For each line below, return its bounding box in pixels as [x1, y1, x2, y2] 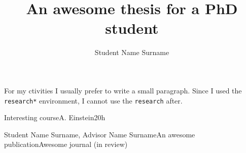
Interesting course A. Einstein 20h [4, 112, 106, 123]
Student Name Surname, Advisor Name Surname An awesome [4, 129, 195, 139]
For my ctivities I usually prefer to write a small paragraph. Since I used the [4, 85, 242, 95]
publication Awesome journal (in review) [4, 139, 128, 149]
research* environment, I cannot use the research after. [4, 95, 183, 106]
